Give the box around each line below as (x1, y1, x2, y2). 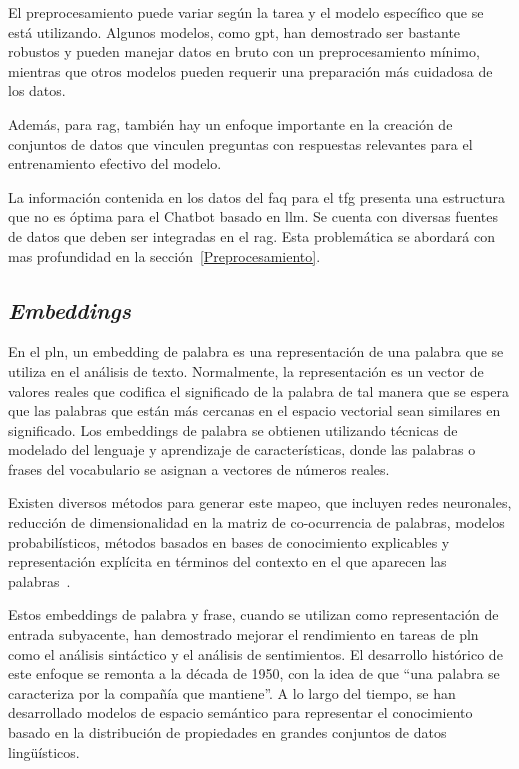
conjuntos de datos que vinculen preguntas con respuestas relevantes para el (8, 133, 473, 154)
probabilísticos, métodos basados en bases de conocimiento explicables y (8, 531, 450, 552)
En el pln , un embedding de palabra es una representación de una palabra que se (8, 341, 504, 362)
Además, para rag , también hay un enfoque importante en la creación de (8, 113, 453, 134)
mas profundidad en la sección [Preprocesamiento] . (8, 245, 321, 266)
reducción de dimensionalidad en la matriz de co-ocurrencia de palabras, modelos (8, 512, 505, 533)
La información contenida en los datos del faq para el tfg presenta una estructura (8, 186, 505, 207)
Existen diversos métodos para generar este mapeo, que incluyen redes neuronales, (8, 492, 512, 513)
